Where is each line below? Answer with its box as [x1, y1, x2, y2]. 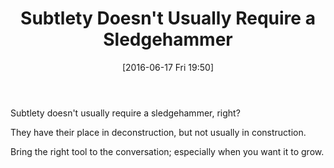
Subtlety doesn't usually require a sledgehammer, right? [10, 107, 241, 119]
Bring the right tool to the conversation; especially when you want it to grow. [10, 145, 325, 157]
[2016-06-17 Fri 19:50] [121, 61, 215, 73]
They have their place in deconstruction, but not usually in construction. [10, 126, 307, 138]
